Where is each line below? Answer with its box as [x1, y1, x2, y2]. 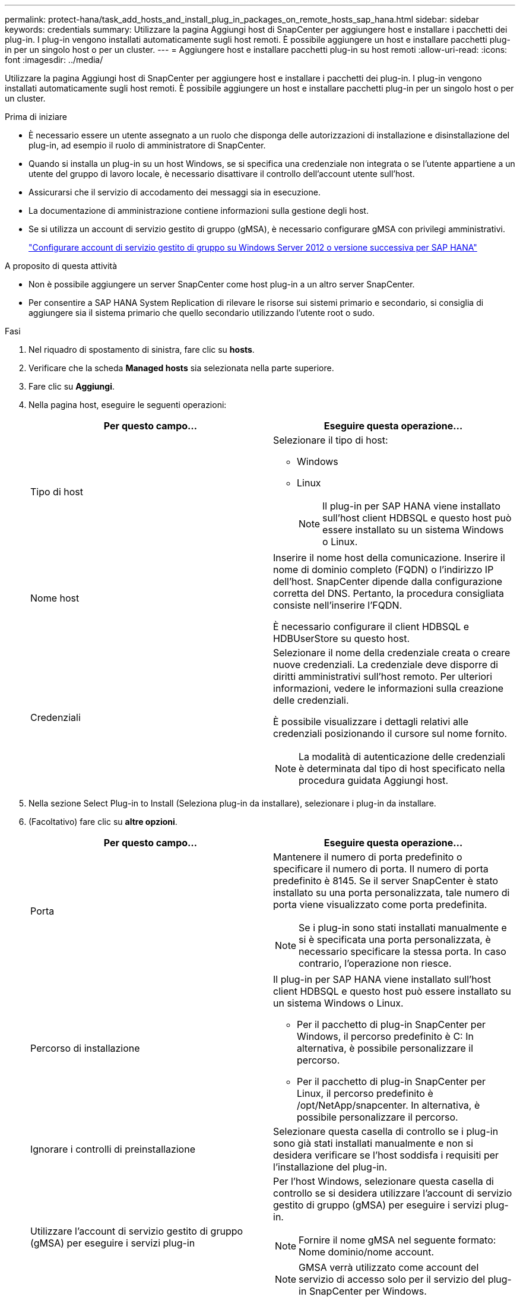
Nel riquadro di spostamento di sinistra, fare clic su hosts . [28, 344, 255, 355]
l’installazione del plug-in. [273, 1161, 388, 1173]
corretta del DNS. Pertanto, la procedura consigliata [273, 587, 504, 599]
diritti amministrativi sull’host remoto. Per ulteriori [273, 670, 493, 682]
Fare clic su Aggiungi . [28, 381, 115, 391]
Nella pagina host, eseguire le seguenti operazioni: [28, 400, 227, 410]
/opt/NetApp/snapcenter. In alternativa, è [297, 1099, 480, 1111]
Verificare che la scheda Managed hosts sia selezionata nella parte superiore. [28, 363, 334, 373]
